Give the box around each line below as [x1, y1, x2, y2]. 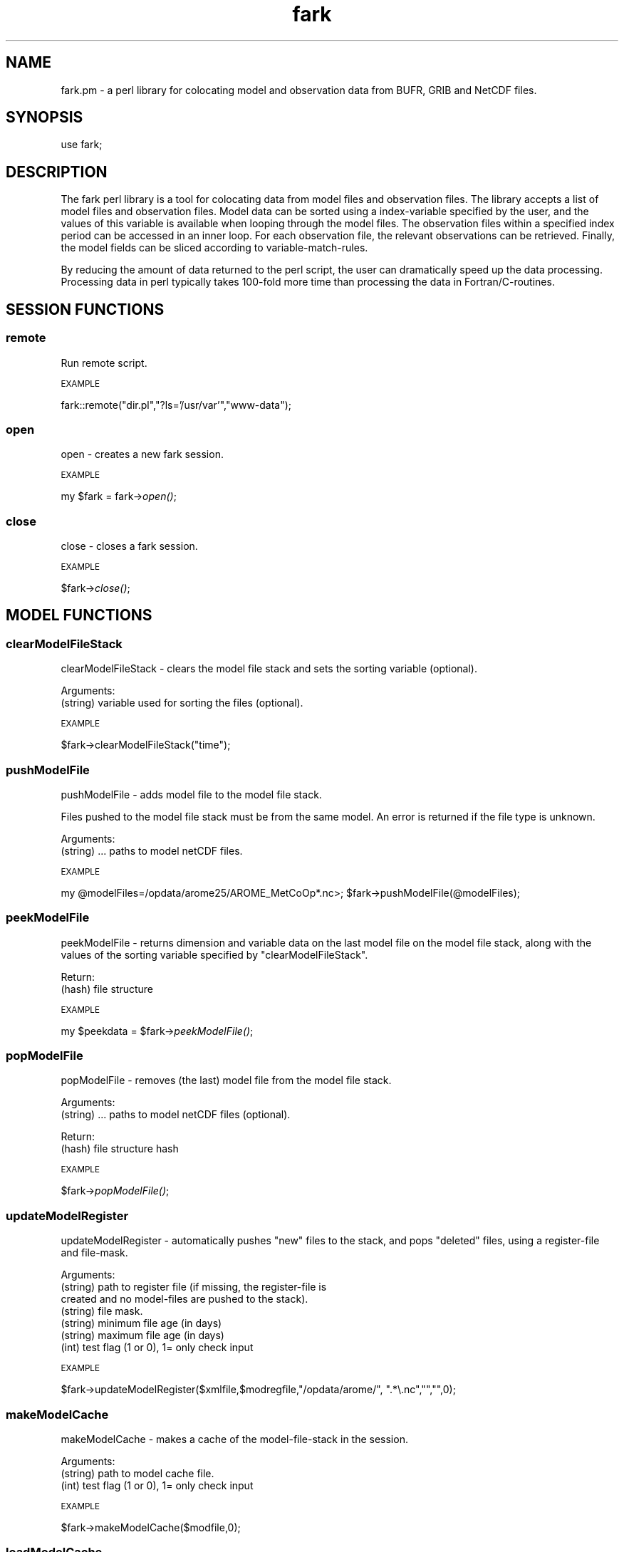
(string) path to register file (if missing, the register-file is [61, 1281, 327, 1293]
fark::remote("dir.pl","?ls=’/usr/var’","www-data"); [61, 398, 292, 411]
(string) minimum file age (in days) [61, 1317, 222, 1330]
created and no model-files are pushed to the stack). [61, 1293, 308, 1306]
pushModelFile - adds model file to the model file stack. [61, 788, 322, 801]
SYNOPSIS [6, 108, 83, 127]
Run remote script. [61, 356, 147, 369]
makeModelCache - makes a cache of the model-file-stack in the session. [61, 1432, 408, 1445]
